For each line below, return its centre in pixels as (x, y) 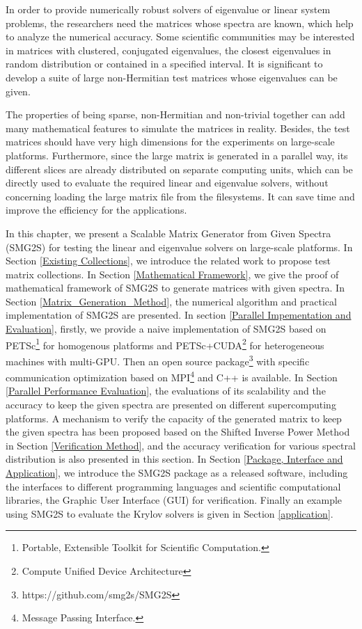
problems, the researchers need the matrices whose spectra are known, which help (180, 23)
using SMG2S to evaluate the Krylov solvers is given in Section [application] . (170, 513)
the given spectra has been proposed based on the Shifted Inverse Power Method (178, 432)
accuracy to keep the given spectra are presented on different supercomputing (171, 404)
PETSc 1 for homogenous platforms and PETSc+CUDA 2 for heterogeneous (165, 344)
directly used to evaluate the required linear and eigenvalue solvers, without (167, 183)
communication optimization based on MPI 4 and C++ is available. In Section (172, 376)
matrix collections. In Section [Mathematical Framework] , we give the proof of (172, 274)
